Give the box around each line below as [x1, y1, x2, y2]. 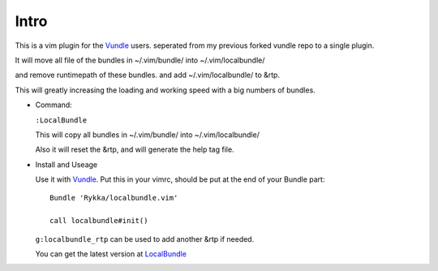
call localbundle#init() [49, 216, 148, 226]
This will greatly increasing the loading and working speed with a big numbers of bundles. [15, 85, 316, 95]
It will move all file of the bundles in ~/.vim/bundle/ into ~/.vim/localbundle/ [15, 55, 265, 65]
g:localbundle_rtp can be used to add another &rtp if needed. [35, 234, 255, 243]
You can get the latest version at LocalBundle [35, 249, 187, 259]
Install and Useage [35, 159, 98, 170]
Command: [35, 100, 72, 110]
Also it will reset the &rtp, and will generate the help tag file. [35, 144, 234, 154]
